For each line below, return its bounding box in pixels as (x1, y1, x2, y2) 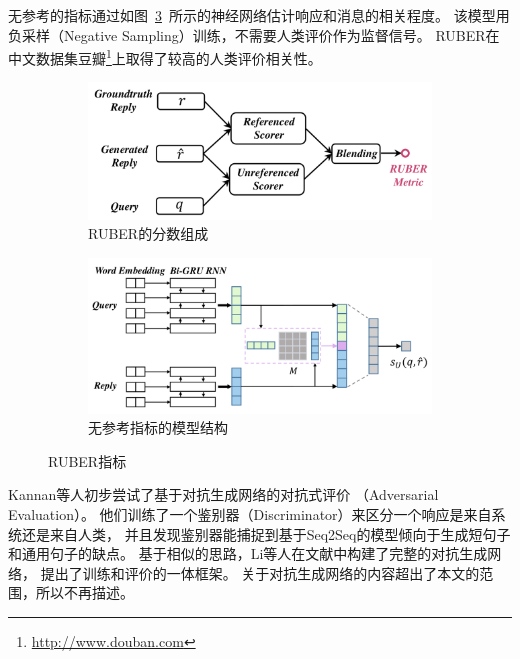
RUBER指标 (48, 450, 127, 471)
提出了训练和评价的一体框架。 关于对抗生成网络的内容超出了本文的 (40, 562, 480, 583)
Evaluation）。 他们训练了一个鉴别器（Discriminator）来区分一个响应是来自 (8, 503, 492, 524)
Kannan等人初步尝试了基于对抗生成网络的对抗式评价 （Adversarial (8, 484, 439, 505)
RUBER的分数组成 (88, 223, 209, 244)
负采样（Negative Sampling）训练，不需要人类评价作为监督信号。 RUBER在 (8, 24, 500, 45)
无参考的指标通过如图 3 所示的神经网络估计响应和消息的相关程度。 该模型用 (8, 5, 510, 25)
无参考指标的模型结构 (88, 417, 228, 438)
